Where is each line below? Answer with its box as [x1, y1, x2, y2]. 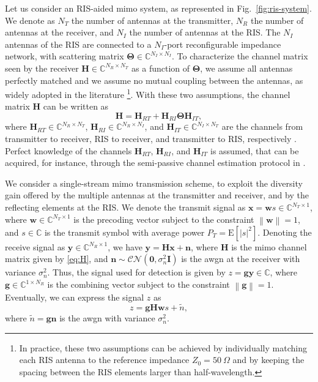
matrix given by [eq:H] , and [5, 252, 108, 265]
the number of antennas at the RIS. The [129, 26, 281, 39]
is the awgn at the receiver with [181, 252, 300, 265]
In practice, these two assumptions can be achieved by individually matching [19, 341, 307, 354]
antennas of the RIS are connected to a [5, 37, 152, 50]
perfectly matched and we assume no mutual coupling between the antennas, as [5, 73, 303, 86]
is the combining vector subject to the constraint [47, 278, 230, 291]
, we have [108, 240, 142, 253]
